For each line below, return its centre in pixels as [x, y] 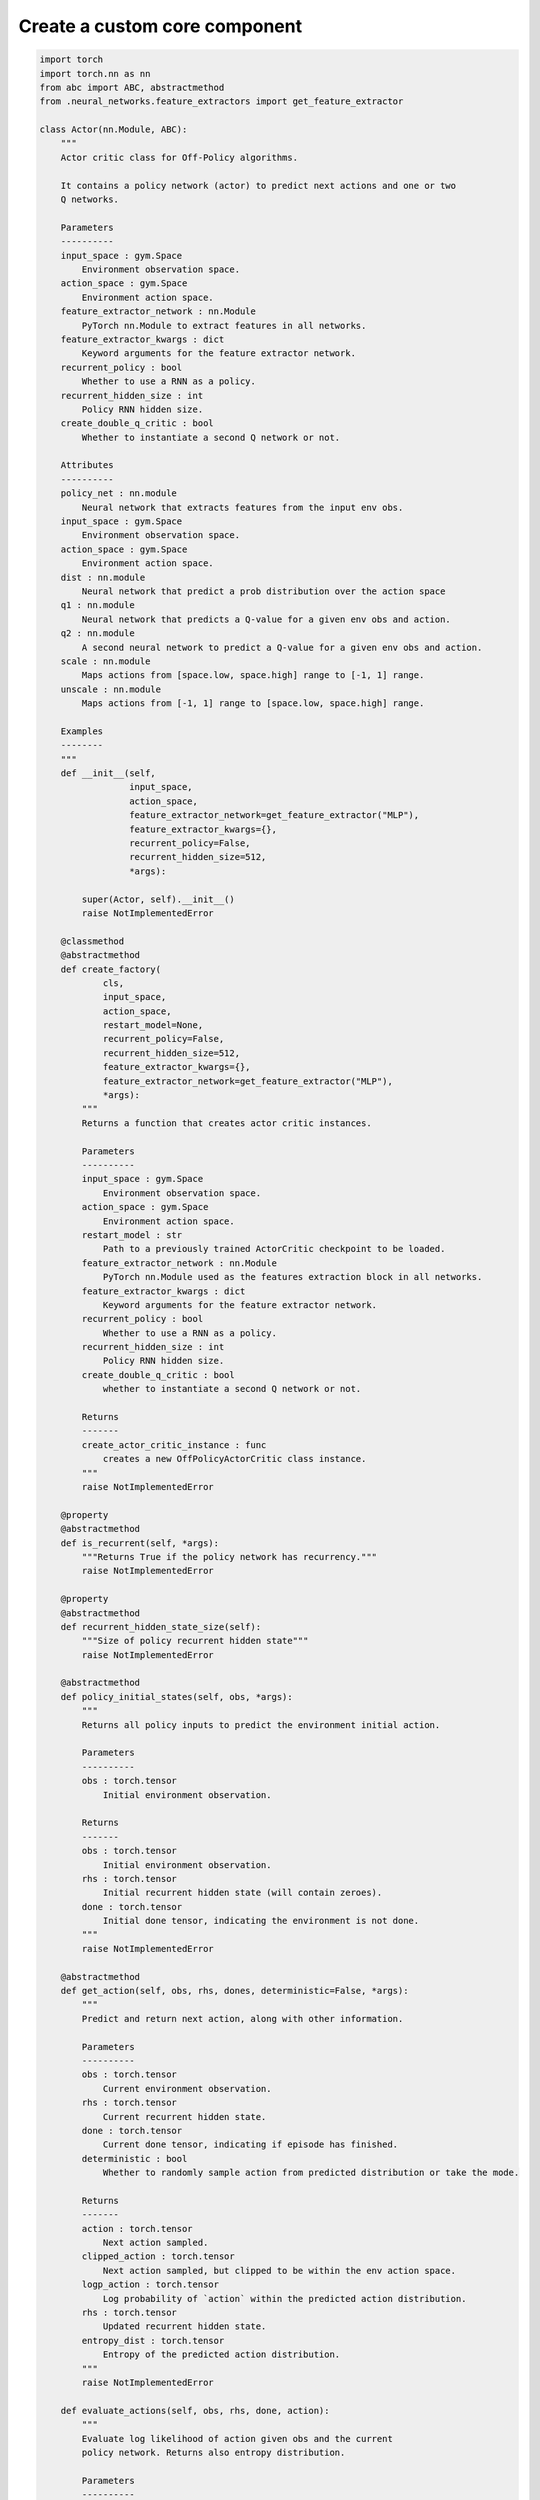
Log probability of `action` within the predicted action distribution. [284, 2298]
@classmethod [92, 941]
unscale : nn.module [111, 689]
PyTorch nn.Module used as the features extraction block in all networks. [292, 1277]
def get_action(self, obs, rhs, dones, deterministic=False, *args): [234, 1991]
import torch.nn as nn [95, 73]
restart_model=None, [153, 1025]
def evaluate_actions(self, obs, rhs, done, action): [195, 2410]
